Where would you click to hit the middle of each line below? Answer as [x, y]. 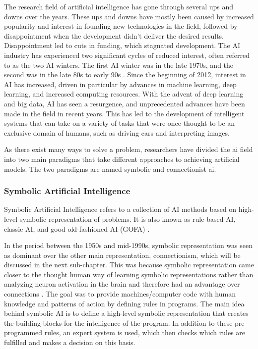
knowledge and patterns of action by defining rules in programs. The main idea [124, 303]
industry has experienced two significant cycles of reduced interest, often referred [127, 55]
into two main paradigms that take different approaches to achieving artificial [122, 159]
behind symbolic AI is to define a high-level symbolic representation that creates [126, 313]
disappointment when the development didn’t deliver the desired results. [114, 35]
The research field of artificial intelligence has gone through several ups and [119, 6]
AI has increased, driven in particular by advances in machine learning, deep [120, 84]
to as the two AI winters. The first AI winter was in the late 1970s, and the [119, 65]
